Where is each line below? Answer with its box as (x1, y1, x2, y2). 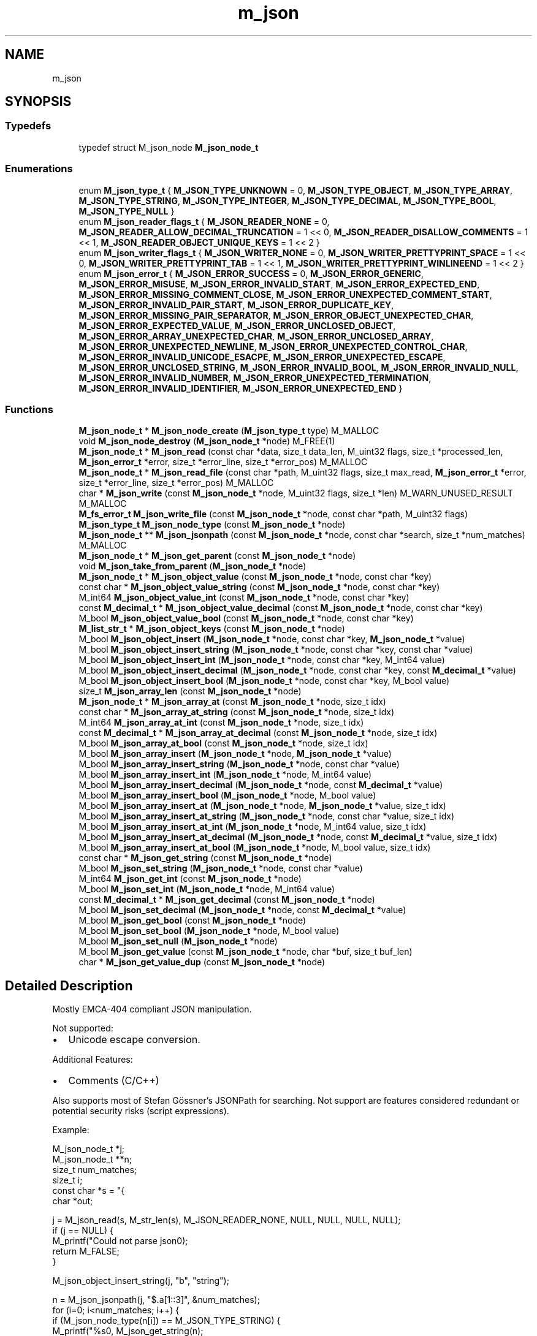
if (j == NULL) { (52, 1225, 114, 1236)
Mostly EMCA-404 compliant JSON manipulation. (52, 1004, 252, 1015)
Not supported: (52, 1023, 113, 1034)
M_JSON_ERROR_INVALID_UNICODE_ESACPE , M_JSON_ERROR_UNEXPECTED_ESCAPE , (78, 351, 446, 362)
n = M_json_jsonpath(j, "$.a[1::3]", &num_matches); (52, 1294, 260, 1305)
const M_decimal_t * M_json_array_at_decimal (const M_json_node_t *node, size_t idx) (78, 727, 438, 738)
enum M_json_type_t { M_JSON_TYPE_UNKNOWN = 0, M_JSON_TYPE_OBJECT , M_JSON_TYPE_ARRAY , (78, 184, 513, 195)
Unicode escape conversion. (68, 1033, 200, 1046)
